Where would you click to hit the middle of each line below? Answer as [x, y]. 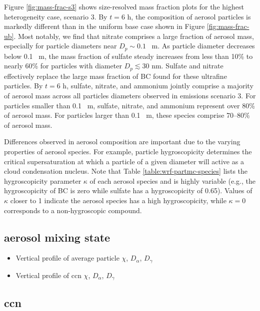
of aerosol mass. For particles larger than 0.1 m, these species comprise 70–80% [127, 115]
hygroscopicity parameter [43, 180]
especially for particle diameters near [60, 46]
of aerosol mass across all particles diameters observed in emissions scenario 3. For [130, 96]
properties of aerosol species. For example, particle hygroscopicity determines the [128, 152]
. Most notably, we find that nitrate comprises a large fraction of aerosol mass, [134, 36]
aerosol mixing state [57, 237]
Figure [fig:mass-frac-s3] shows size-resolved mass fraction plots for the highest [124, 6]
